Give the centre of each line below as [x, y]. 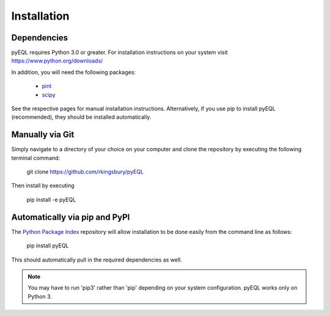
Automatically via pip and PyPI [71, 217]
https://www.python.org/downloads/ [57, 61]
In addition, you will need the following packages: [73, 72]
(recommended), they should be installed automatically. [81, 117]
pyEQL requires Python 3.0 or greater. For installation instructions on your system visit [120, 53]
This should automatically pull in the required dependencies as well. [97, 260]
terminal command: [36, 158]
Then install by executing [43, 186]
